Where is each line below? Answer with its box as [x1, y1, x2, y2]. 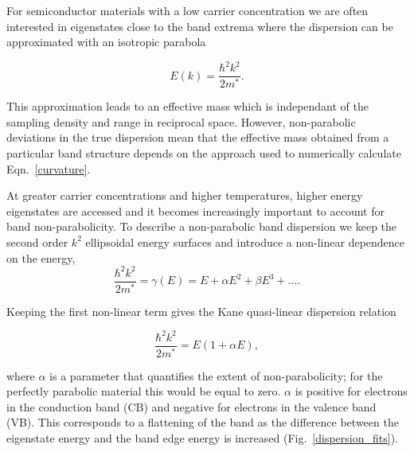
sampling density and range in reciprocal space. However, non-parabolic [6, 113, 356, 130]
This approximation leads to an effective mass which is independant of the [6, 98, 369, 115]
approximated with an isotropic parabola [6, 33, 206, 50]
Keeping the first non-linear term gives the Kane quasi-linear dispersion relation [6, 302, 396, 319]
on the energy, [6, 249, 76, 266]
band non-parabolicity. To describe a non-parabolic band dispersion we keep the [6, 218, 397, 235]
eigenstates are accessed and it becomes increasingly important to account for [6, 202, 385, 219]
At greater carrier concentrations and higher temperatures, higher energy [6, 187, 363, 204]
